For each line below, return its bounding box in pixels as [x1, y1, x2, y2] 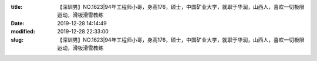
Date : [11, 19, 25, 26]
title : [11, 4, 23, 10]
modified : [11, 28, 35, 35]
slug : [11, 36, 23, 43]
